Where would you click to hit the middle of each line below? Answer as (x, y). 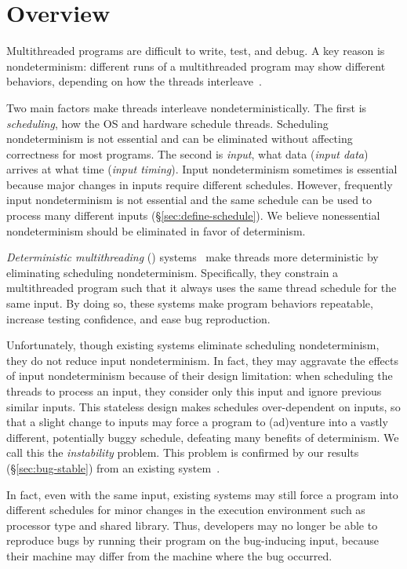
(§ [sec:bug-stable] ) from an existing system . (113, 467)
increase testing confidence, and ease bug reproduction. (138, 318)
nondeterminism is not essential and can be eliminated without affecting (180, 139)
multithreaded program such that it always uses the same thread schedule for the (202, 288)
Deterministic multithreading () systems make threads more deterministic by (193, 257)
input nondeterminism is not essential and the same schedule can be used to (189, 200)
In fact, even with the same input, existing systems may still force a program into (202, 494)
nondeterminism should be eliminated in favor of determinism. (156, 230)
